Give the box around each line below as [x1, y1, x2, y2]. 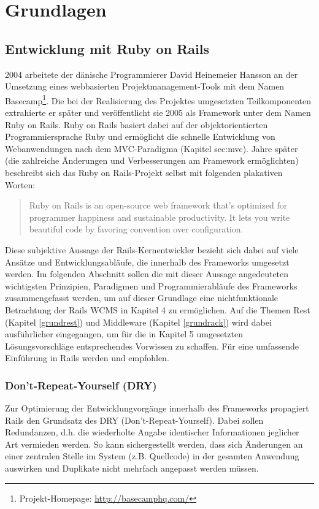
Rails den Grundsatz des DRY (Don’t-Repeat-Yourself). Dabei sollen [5, 413, 264, 426]
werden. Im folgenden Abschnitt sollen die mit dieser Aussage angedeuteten [5, 267, 289, 280]
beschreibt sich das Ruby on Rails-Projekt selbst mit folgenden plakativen [5, 166, 283, 178]
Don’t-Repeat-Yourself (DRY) [5, 377, 157, 392]
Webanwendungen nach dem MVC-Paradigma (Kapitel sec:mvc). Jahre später [5, 142, 298, 155]
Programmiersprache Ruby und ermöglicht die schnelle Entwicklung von [5, 130, 275, 143]
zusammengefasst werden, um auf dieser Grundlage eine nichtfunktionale [5, 291, 279, 304]
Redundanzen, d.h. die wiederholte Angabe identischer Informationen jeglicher [5, 426, 299, 438]
